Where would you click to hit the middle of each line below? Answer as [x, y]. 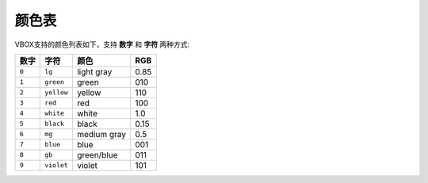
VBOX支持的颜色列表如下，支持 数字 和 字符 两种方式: [102, 44]
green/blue [97, 154]
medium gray [101, 134]
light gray [94, 71]
